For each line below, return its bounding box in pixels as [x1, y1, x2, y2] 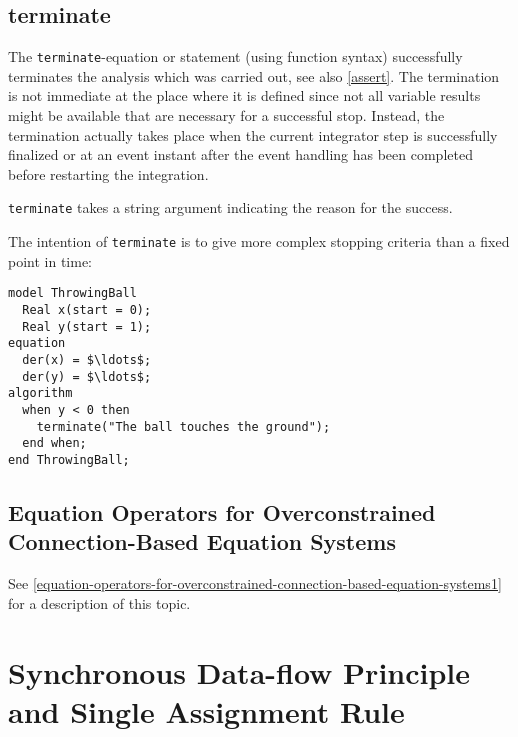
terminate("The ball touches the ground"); [36, 419, 331, 434]
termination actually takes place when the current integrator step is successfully [8, 124, 498, 145]
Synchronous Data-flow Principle [8, 651, 471, 692]
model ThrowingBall [8, 286, 137, 301]
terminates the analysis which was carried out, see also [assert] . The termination [8, 65, 500, 86]
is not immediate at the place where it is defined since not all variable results [8, 85, 481, 106]
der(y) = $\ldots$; [22, 369, 152, 384]
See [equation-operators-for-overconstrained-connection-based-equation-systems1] [8, 573, 502, 594]
